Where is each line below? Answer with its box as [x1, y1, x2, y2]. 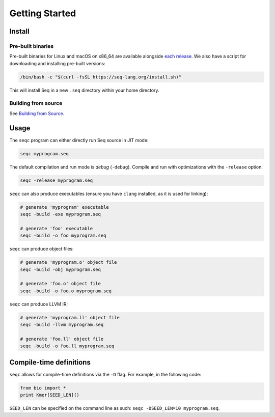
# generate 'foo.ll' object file [20, 336, 104, 342]
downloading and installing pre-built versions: [9, 60, 105, 66]
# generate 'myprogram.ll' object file [20, 315, 120, 320]
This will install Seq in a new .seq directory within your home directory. [9, 87, 160, 93]
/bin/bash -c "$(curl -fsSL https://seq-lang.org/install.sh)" [20, 74, 182, 80]
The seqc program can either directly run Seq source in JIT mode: [9, 137, 149, 143]
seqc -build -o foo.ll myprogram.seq [20, 343, 115, 349]
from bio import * [20, 385, 66, 391]
